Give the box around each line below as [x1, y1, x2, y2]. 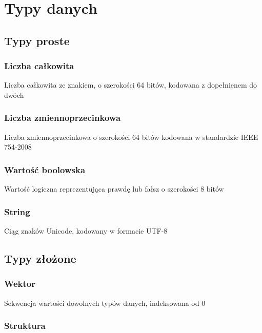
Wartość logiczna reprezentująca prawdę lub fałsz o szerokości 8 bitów [4, 183, 224, 194]
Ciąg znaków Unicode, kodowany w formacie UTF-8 [4, 225, 168, 236]
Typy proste [4, 32, 70, 48]
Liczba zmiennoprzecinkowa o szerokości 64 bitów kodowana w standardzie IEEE [4, 131, 258, 142]
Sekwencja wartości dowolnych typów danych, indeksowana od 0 [4, 297, 206, 308]
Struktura [4, 319, 46, 332]
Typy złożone [4, 250, 76, 266]
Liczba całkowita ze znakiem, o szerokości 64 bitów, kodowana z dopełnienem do [4, 79, 257, 90]
